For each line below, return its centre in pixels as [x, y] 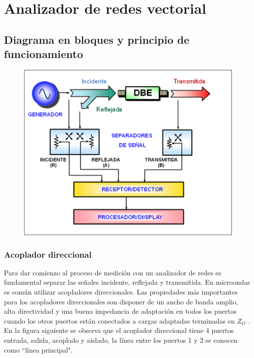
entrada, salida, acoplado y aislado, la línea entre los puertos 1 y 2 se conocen [121, 340]
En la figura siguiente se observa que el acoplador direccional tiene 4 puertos [119, 330]
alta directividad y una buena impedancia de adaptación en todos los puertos [120, 311]
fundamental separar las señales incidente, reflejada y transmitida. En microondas [127, 282]
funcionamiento [43, 54]
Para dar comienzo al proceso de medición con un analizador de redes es [113, 272]
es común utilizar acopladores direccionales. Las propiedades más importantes [121, 292]
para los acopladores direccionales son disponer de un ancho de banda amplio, [121, 301]
